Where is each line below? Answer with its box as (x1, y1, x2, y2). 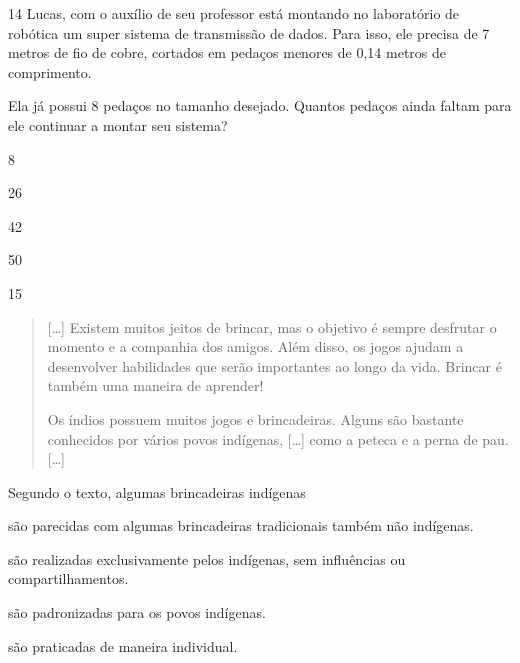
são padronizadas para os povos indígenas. (8, 602, 266, 623)
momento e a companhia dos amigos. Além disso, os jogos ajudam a (47, 336, 464, 357)
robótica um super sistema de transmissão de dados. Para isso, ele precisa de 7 (8, 22, 490, 43)
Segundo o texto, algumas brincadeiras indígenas (8, 481, 306, 502)
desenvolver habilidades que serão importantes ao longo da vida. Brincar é (47, 355, 502, 376)
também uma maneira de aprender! (47, 375, 264, 396)
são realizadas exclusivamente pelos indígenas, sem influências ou (8, 548, 406, 569)
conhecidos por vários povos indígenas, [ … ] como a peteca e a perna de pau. (47, 428, 509, 449)
